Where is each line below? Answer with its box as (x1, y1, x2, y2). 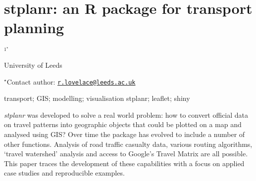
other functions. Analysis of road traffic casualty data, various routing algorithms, (4, 138, 253, 149)
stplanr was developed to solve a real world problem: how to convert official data (4, 109, 249, 120)
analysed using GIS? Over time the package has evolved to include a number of (4, 129, 245, 139)
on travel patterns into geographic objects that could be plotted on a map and (4, 119, 242, 130)
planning (4, 17, 64, 38)
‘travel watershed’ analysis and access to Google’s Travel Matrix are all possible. (4, 148, 248, 159)
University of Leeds (4, 59, 62, 70)
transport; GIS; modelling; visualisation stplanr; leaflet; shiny (4, 93, 190, 103)
